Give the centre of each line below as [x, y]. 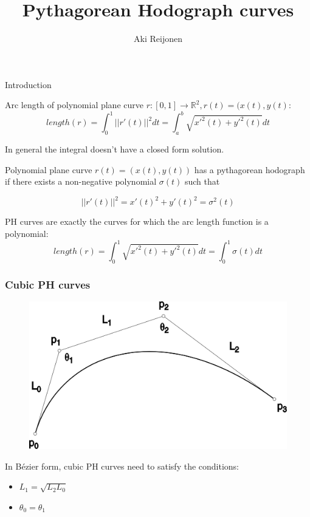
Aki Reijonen [158, 39]
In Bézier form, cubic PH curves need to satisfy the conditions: [122, 466]
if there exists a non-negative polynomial [81, 181]
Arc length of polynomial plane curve [74, 105]
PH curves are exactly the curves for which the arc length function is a [137, 221]
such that [202, 181]
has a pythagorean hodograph [250, 169]
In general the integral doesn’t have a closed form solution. [115, 149]
